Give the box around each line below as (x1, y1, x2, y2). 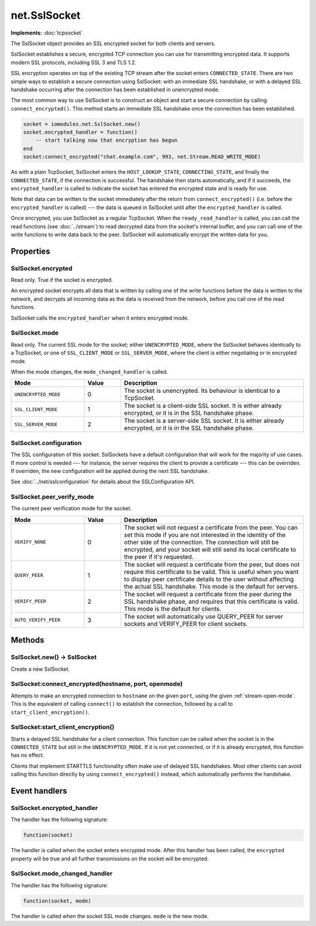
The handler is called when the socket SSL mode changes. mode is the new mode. (11, 913, 209, 920)
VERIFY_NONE (14, 539, 46, 545)
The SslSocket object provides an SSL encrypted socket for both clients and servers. (11, 40, 216, 47)
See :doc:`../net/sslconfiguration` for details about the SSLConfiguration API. (11, 478, 195, 486)
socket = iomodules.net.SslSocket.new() (23, 121, 140, 127)
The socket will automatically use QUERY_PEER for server (123, 612, 283, 620)
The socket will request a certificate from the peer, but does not (123, 560, 300, 568)
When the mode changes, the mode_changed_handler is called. (11, 368, 168, 375)
